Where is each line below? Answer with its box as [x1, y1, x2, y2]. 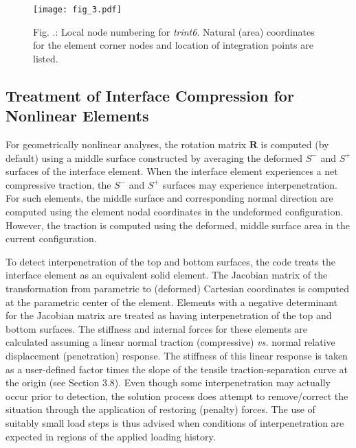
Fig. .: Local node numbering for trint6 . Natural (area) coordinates [33, 24, 315, 38]
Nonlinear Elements [5, 105, 149, 126]
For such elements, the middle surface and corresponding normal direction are [5, 191, 333, 205]
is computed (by [260, 137, 329, 152]
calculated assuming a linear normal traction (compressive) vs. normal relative [5, 335, 335, 349]
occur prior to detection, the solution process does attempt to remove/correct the [5, 388, 348, 403]
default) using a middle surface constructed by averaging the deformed [5, 150, 303, 165]
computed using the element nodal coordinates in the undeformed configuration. [5, 204, 344, 218]
